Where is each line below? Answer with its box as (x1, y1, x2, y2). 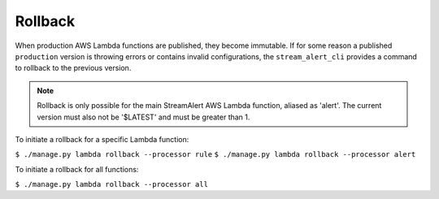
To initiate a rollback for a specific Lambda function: (15, 134, 189, 144)
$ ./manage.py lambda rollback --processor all (15, 180, 209, 189)
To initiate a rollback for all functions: (15, 164, 139, 174)
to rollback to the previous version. (15, 63, 132, 73)
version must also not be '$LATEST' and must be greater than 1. (37, 112, 250, 122)
